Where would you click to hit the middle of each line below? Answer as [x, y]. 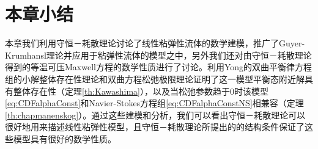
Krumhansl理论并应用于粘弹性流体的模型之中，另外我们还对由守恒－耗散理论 [158, 55]
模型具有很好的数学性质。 [65, 138]
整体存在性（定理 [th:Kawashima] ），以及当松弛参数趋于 [121, 91]
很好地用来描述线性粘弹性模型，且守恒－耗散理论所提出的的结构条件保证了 [155, 127]
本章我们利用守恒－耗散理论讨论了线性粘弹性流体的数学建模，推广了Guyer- [155, 43]
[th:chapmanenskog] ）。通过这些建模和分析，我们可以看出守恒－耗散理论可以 [155, 114]
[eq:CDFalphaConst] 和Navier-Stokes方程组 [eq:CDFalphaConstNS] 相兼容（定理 [154, 103]
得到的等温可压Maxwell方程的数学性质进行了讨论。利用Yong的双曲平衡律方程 [159, 67]
